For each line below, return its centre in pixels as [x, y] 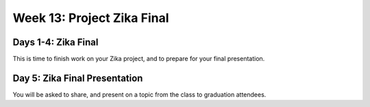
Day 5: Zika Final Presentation [78, 78]
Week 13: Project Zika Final [91, 18]
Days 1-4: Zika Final [56, 42]
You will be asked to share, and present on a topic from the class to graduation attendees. [139, 94]
